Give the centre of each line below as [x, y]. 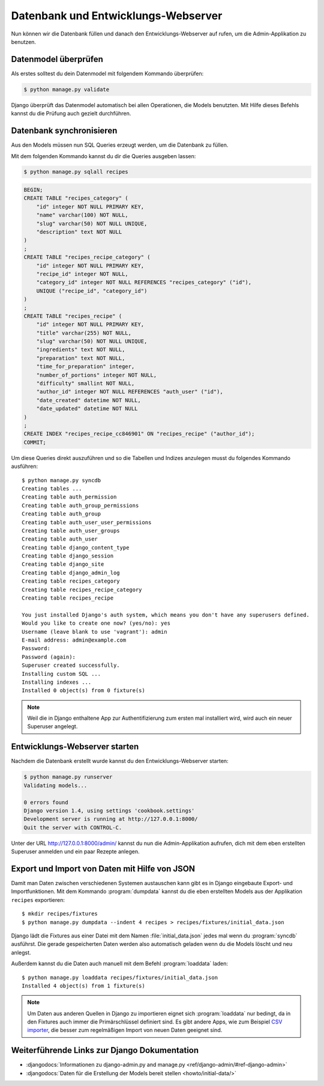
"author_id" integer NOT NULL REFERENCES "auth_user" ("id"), [130, 392]
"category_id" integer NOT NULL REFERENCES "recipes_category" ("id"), [144, 282]
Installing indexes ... [57, 682]
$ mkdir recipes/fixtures [60, 914]
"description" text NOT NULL [79, 232]
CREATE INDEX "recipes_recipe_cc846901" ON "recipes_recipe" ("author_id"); [139, 434]
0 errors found [46, 802]
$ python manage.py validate [67, 89]
